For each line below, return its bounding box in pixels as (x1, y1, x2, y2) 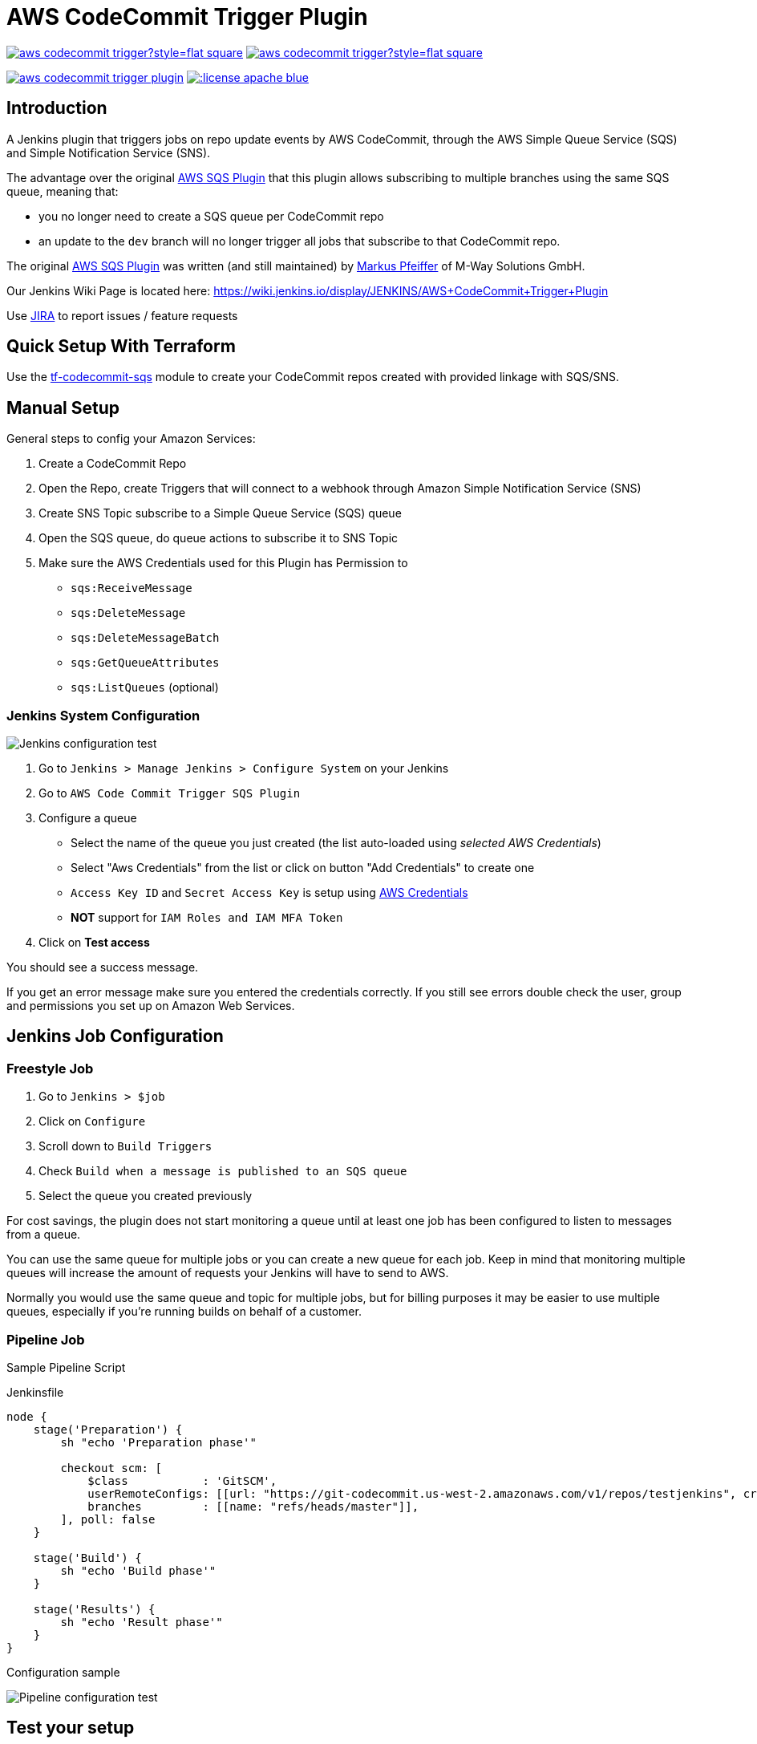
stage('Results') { (33, 1603, 156, 1616)
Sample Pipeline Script (6, 1361, 126, 1374)
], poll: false (60, 1513, 156, 1526)
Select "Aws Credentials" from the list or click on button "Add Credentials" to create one (71, 861, 535, 875)
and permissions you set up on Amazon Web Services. (6, 999, 295, 1013)
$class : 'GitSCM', (87, 1474, 277, 1487)
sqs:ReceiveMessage (71, 582, 192, 595)
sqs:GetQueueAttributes (71, 656, 220, 670)
